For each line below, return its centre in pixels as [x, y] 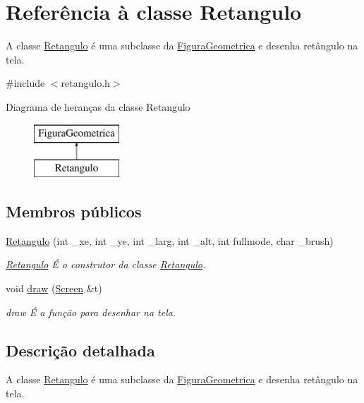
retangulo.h [85, 83]
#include [25, 83]
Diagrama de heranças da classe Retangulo [98, 106]
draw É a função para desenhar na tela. [91, 312]
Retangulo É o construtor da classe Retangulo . [106, 264]
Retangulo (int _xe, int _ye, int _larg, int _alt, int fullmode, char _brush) [170, 240]
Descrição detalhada [80, 350]
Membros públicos [74, 211]
